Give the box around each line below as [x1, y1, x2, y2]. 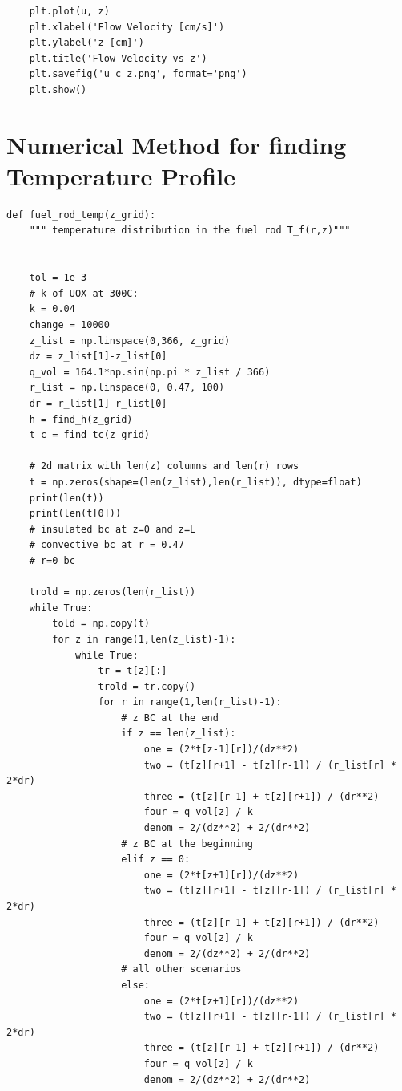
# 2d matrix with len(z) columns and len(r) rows [29, 460, 299, 472]
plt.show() [29, 83, 87, 95]
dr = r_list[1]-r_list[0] [29, 398, 167, 409]
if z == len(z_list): [121, 728, 236, 740]
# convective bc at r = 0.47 [29, 539, 184, 551]
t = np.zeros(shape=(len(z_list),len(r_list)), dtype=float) [29, 476, 362, 488]
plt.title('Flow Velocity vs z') [29, 52, 207, 64]
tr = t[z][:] [98, 665, 167, 677]
